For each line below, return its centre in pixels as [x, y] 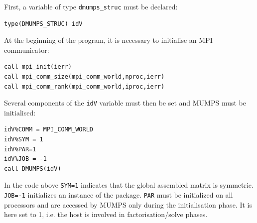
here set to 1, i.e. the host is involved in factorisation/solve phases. [106, 214]
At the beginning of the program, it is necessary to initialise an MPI [108, 40]
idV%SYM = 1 [24, 140]
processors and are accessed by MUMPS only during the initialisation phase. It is [128, 204]
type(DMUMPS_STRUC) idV [43, 24]
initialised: [20, 112]
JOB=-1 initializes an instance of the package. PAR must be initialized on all [119, 195]
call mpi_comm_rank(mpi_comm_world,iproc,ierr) [84, 86]
